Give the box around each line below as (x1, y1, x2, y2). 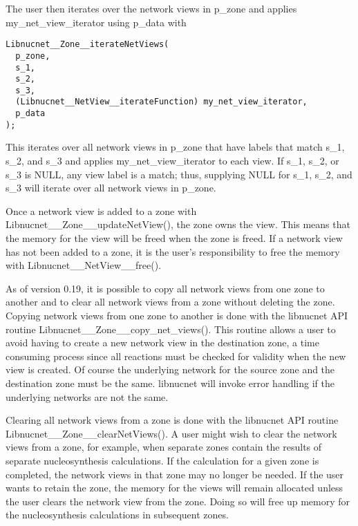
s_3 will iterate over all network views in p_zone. (6, 180, 216, 195)
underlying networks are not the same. (6, 389, 169, 404)
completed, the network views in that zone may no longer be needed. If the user (6, 467, 344, 481)
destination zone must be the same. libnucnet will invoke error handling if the (6, 375, 335, 390)
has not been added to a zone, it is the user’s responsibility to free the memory (6, 244, 340, 259)
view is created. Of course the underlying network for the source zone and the (6, 362, 335, 377)
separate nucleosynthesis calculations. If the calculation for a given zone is (6, 453, 319, 467)
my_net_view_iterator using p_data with (6, 15, 187, 29)
